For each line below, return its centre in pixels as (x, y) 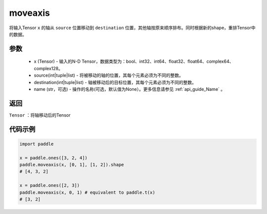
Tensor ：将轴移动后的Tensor (40, 115)
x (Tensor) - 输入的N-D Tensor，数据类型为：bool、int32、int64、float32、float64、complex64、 (134, 61)
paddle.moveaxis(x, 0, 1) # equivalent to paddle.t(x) (87, 192)
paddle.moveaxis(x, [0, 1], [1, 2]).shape (72, 165)
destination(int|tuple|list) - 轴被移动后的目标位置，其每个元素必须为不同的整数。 (115, 82)
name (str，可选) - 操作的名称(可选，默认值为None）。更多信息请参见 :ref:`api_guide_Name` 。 (129, 89)
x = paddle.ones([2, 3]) (50, 186)
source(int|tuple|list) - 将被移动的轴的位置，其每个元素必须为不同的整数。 (109, 75)
